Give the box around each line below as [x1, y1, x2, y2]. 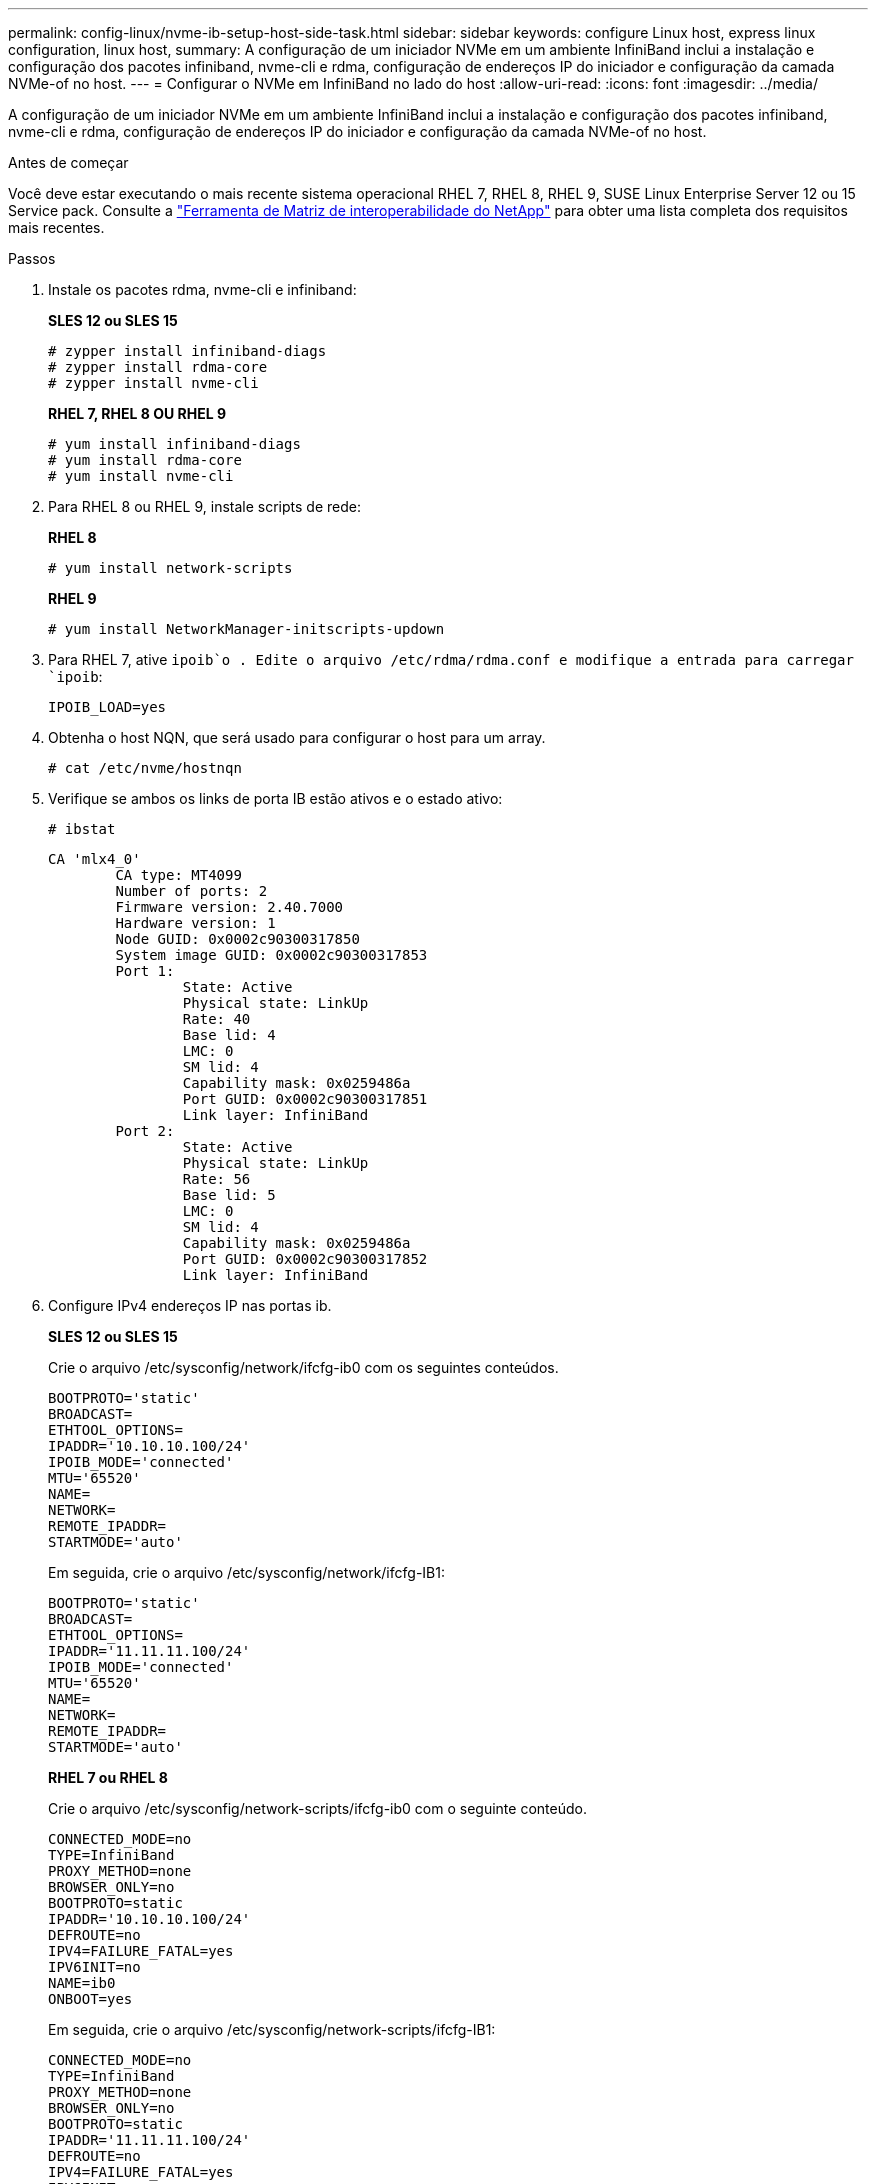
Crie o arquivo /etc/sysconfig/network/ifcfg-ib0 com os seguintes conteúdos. [48, 1359, 559, 1376]
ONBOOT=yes [48, 1991, 133, 2007]
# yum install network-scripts [48, 560, 293, 576]
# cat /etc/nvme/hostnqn [48, 760, 242, 776]
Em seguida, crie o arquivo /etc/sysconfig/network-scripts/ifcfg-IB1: [48, 2021, 496, 2038]
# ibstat [48, 821, 116, 837]
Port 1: [115, 963, 175, 979]
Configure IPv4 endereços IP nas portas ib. [48, 1297, 332, 1314]
